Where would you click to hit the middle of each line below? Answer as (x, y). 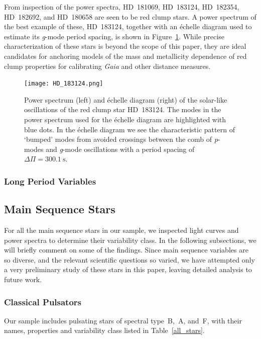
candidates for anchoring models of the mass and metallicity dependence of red (125, 56)
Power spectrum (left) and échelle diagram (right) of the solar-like (126, 99)
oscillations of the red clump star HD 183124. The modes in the (123, 109)
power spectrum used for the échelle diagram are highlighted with (125, 119)
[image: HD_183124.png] (64, 84)
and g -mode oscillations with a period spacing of (120, 149)
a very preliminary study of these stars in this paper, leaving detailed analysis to (128, 269)
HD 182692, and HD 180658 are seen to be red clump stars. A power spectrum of (130, 16)
